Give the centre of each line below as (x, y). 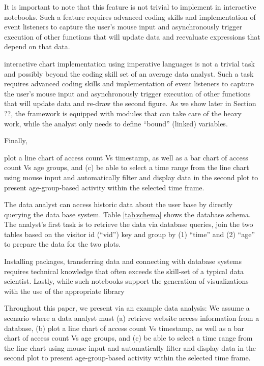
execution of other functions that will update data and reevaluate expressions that (132, 36)
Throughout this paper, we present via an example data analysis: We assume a (127, 308)
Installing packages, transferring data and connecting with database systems (123, 261)
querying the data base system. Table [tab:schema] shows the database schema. (127, 214)
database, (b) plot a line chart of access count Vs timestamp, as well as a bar (124, 328)
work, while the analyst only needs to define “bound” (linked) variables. (116, 123)
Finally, (16, 140)
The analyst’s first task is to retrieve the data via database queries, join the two (129, 224)
